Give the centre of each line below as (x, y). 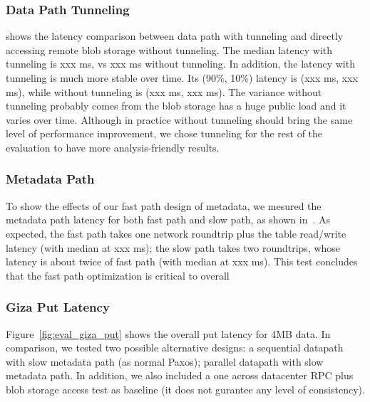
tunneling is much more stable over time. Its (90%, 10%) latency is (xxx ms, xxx (182, 78)
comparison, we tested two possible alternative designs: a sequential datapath (175, 348)
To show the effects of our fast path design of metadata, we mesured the (164, 205)
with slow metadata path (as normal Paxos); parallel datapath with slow (165, 361)
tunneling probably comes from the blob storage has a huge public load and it (176, 106)
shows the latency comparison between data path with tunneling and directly (175, 36)
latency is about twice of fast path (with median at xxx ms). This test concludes (182, 261)
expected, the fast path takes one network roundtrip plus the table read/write (176, 233)
